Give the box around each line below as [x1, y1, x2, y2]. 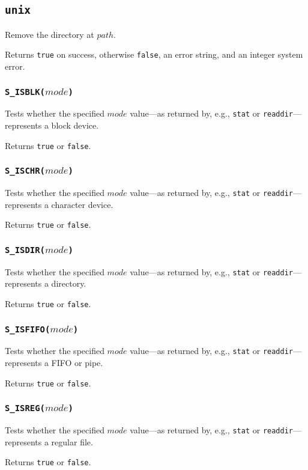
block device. [51, 119, 99, 132]
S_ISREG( [5, 403, 45, 414]
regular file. [51, 435, 93, 448]
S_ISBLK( [5, 87, 45, 97]
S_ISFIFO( [5, 324, 50, 334]
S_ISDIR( [5, 245, 45, 255]
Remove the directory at [5, 28, 94, 40]
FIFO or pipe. [51, 356, 103, 369]
